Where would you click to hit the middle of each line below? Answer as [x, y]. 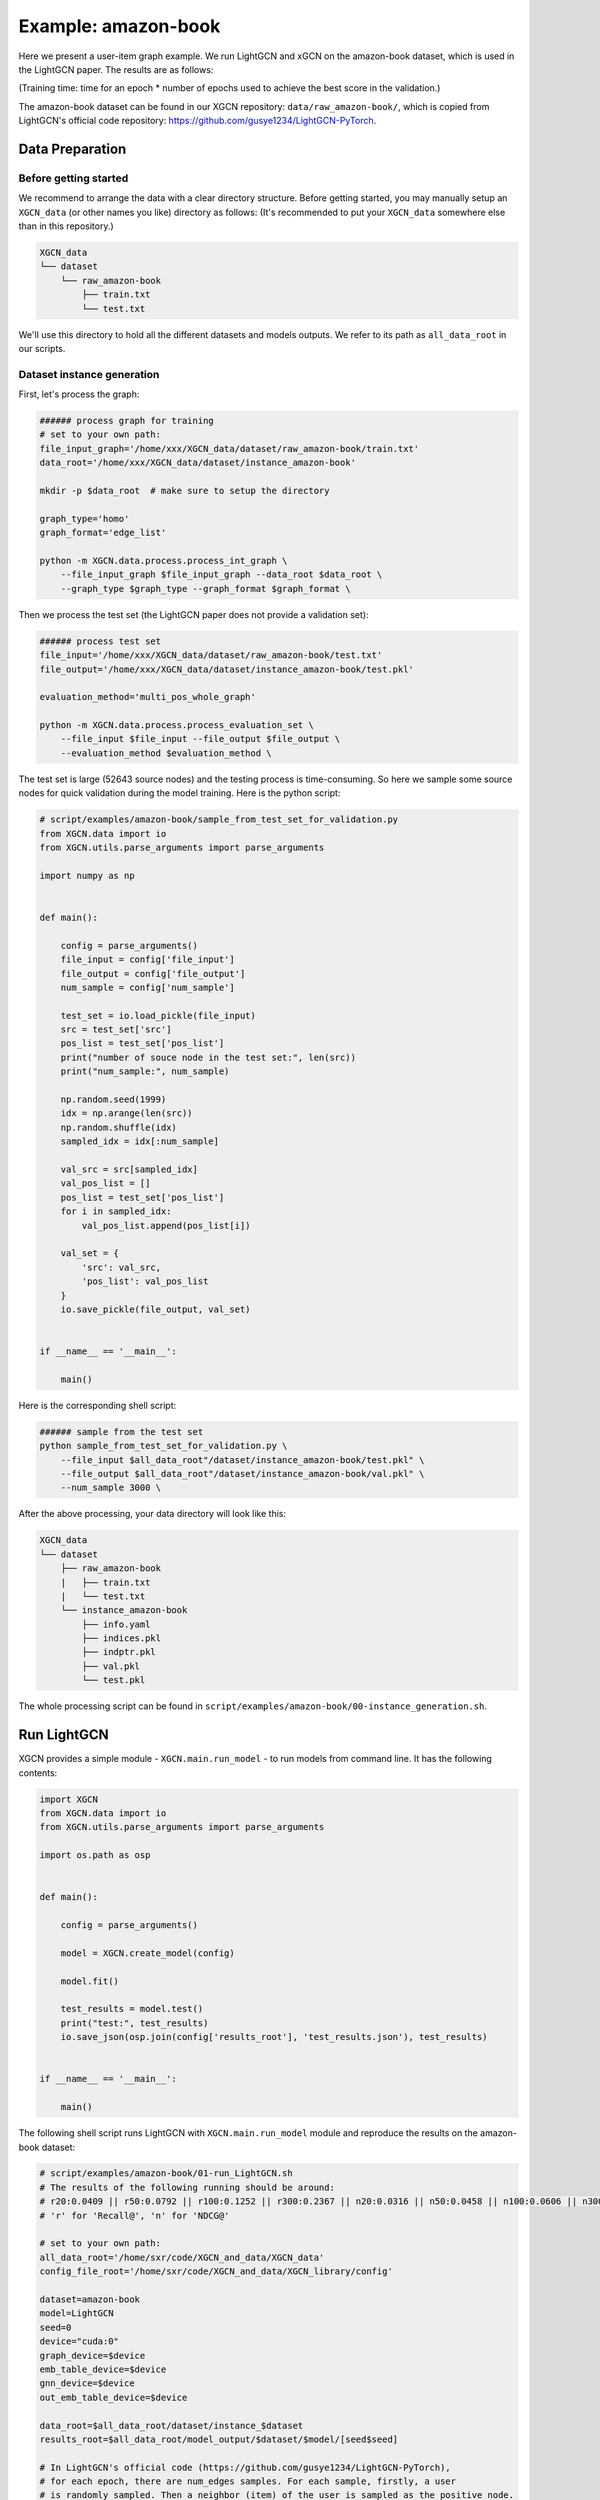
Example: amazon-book [119, 26]
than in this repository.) [66, 226]
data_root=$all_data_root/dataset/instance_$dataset [171, 2425]
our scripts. [42, 348]
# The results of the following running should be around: [187, 2187]
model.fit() [90, 1981]
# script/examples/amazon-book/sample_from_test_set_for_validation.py [219, 819]
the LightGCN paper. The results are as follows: [116, 69]
